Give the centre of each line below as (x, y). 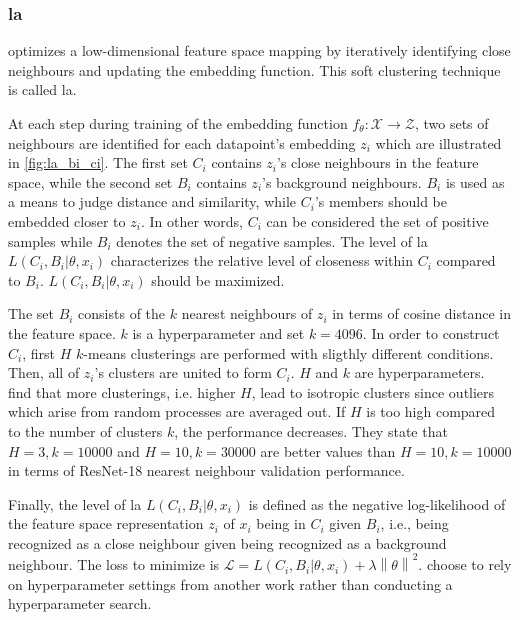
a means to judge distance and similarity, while (152, 201)
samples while (50, 240)
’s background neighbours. (342, 181)
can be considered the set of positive (377, 220)
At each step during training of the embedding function (178, 123)
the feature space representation (106, 523)
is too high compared (431, 411)
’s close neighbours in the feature (378, 162)
